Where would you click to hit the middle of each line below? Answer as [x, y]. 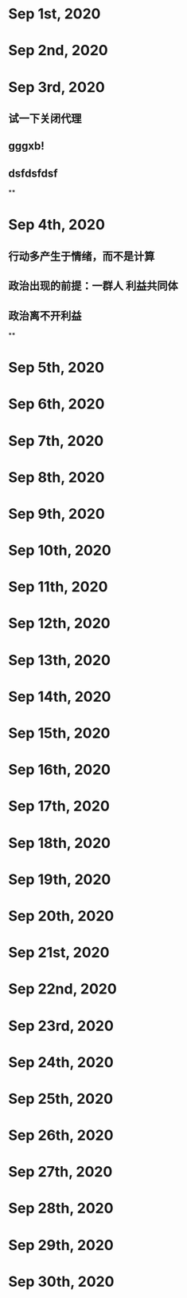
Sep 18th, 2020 [60, 843]
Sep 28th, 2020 [61, 1208]
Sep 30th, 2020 [61, 1282]
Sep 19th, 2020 [60, 879]
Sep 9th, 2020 [56, 514]
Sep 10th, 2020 [60, 550]
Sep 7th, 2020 [56, 441]
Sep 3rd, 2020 [56, 87]
